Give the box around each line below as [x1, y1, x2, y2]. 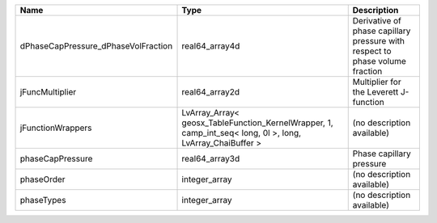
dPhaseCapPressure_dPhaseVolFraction [19, 40, 173, 52]
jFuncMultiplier [19, 86, 77, 97]
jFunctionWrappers [19, 122, 92, 133]
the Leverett [352, 86, 399, 97]
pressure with [352, 36, 405, 46]
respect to [352, 45, 392, 57]
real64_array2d [181, 86, 240, 97]
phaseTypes [19, 195, 66, 205]
